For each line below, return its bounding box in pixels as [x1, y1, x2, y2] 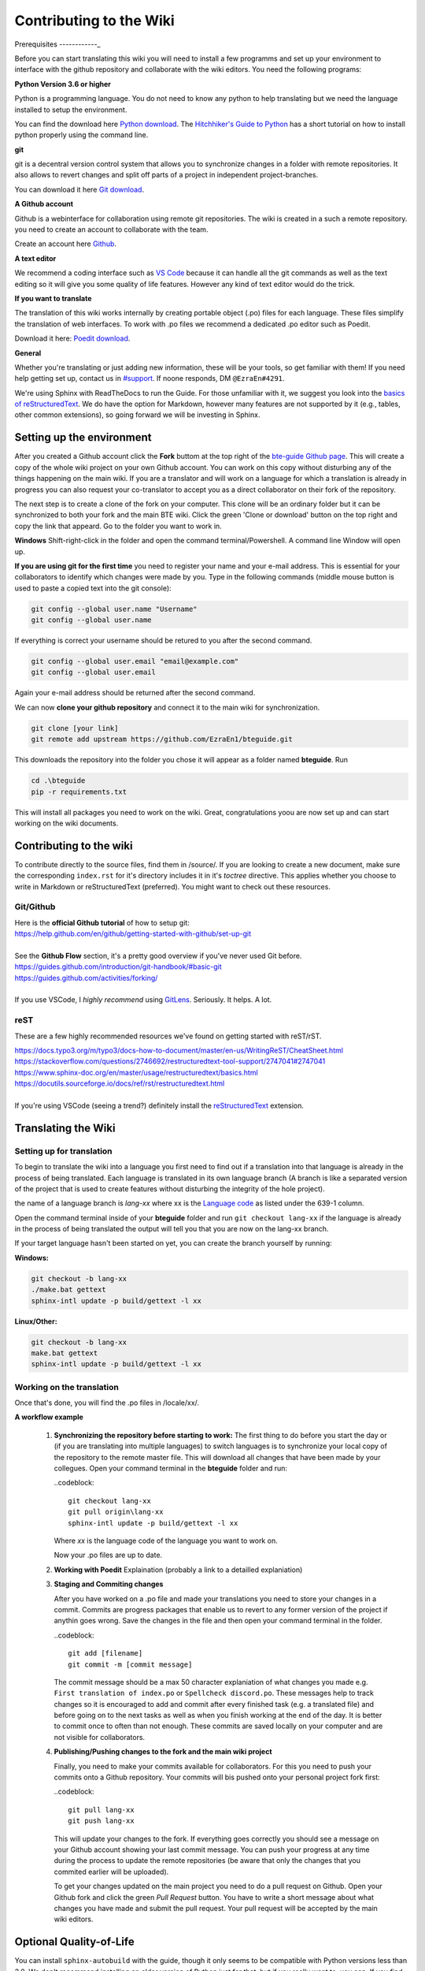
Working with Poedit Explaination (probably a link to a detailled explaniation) [54, 1565, 303, 1574]
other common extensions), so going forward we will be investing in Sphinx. [14, 410, 261, 419]
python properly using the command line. [14, 130, 149, 140]
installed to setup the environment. [14, 105, 128, 114]
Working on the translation [14, 1381, 120, 1392]
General [14, 348, 42, 358]
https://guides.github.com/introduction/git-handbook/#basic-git [14, 962, 222, 971]
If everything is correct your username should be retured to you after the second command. [14, 635, 312, 646]
